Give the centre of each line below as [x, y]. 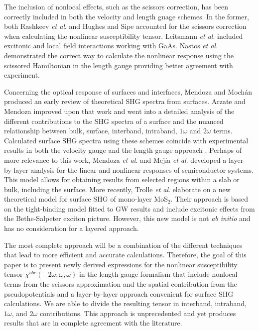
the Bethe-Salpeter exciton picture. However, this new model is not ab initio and [127, 218]
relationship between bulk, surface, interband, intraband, [91, 131]
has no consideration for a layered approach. [71, 228]
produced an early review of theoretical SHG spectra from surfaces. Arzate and [125, 101]
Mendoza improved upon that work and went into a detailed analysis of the [119, 111]
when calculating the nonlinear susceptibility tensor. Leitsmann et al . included [124, 36]
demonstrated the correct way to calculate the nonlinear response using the [119, 55]
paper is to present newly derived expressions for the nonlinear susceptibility [121, 264]
